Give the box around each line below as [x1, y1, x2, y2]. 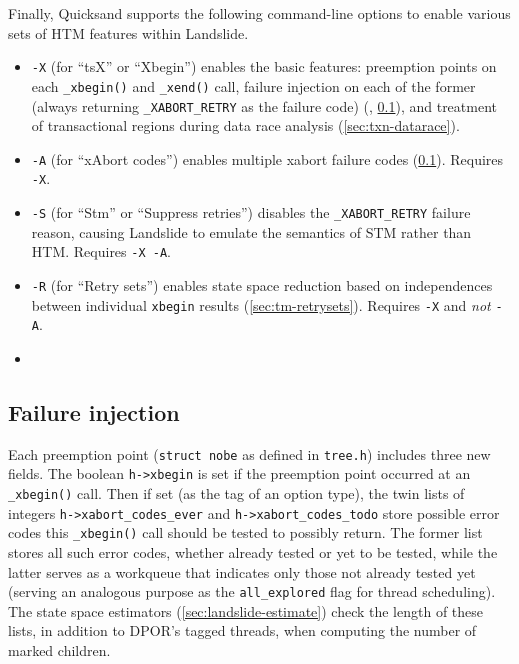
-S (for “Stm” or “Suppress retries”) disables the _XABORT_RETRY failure [31, 202, 471, 223]
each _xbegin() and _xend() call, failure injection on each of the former [31, 75, 476, 96]
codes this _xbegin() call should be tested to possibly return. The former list [8, 522, 483, 543]
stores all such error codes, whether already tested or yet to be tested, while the [8, 542, 498, 563]
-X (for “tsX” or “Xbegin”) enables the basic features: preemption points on [31, 56, 497, 77]
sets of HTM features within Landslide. [8, 22, 249, 43]
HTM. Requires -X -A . [31, 241, 171, 262]
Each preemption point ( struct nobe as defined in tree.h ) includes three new [8, 443, 491, 464]
